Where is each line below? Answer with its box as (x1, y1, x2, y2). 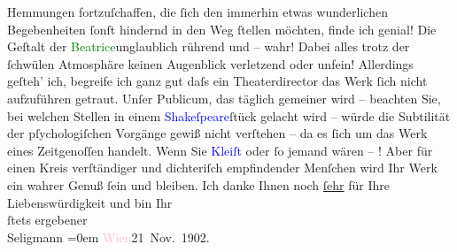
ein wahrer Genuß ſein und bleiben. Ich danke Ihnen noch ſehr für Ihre (7, 175, 391, 194)
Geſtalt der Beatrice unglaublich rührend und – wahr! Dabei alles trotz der (7, 37, 410, 56)
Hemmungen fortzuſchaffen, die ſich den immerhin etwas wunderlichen (7, 3, 388, 20)
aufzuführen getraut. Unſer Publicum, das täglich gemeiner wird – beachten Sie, (7, 88, 441, 107)
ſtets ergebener (7, 210, 88, 229)
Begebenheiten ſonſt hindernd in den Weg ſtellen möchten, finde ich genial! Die (7, 19, 437, 38)
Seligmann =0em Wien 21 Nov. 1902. (7, 227, 210, 246)
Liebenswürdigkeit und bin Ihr (7, 193, 173, 211)
